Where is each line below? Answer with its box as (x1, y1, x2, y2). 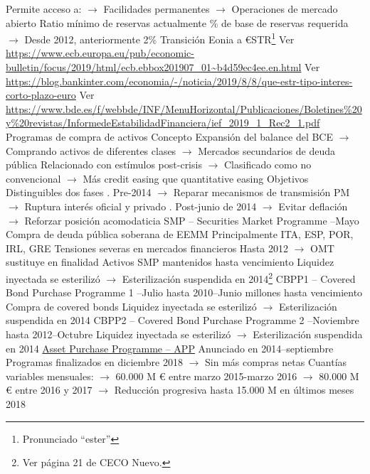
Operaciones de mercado (231, 1, 338, 16)
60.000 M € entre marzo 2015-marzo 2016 (115, 368, 297, 383)
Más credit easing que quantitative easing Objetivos (83, 171, 309, 185)
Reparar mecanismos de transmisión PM (173, 185, 350, 200)
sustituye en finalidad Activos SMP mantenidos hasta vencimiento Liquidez (6, 254, 334, 269)
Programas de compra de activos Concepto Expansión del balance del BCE (6, 129, 333, 144)
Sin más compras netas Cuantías (205, 355, 347, 370)
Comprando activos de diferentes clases (6, 143, 176, 158)
